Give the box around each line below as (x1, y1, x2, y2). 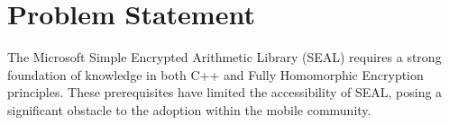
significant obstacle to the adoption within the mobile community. (7, 100, 371, 119)
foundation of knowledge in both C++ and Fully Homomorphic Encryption (7, 65, 424, 84)
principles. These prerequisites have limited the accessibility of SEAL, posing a (7, 83, 443, 102)
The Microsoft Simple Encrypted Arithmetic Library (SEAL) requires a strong (7, 48, 442, 67)
